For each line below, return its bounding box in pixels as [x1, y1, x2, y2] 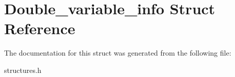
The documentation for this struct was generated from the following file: [4, 47, 231, 58]
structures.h [4, 64, 42, 75]
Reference [4, 18, 75, 39]
